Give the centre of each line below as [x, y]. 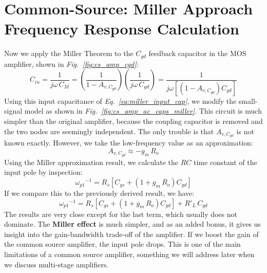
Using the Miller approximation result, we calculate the [91, 162]
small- [248, 101]
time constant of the [225, 162]
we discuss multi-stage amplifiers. [56, 264]
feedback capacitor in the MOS [197, 53]
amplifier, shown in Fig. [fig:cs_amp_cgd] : [71, 63]
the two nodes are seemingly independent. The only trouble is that [109, 131]
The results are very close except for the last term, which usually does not [121, 214]
